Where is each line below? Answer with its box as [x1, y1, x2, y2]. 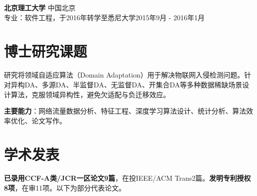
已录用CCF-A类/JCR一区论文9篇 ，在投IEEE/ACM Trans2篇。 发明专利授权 [4, 173, 251, 183]
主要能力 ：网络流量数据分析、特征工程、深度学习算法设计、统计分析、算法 [4, 106, 246, 116]
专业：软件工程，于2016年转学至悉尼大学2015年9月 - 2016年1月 [4, 12, 205, 22]
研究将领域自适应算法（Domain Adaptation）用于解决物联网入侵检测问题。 [4, 70, 244, 80]
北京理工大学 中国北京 [4, 2, 76, 12]
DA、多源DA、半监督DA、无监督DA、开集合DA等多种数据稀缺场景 [24, 79, 243, 89]
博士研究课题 [4, 41, 87, 61]
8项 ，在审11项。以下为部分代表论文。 [4, 183, 126, 193]
